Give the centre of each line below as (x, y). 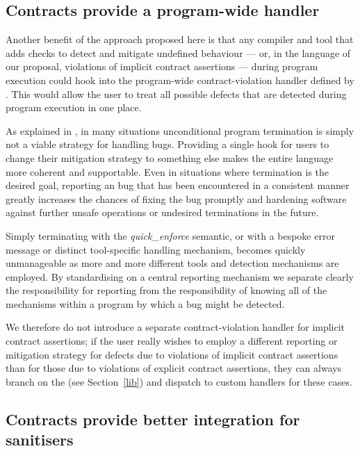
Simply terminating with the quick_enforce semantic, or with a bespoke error (170, 235)
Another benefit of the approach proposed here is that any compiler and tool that (180, 39)
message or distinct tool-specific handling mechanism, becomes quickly (156, 249)
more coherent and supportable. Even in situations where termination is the (167, 171)
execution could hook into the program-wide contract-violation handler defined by (180, 80)
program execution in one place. (74, 107)
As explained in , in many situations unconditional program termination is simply (180, 130)
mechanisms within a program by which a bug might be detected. (145, 303)
